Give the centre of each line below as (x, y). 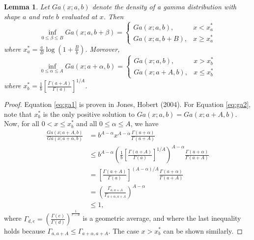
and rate (41, 16)
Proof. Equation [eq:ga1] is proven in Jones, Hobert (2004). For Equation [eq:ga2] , (127, 104)
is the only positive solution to (89, 114)
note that (18, 114)
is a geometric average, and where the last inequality (162, 218)
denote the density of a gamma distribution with (164, 6)
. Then (113, 16)
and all (87, 123)
